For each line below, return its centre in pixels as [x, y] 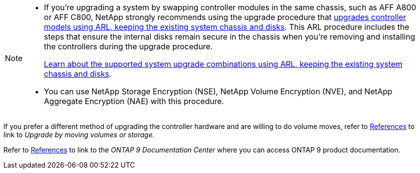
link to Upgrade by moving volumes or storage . [79, 135]
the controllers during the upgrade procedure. [128, 46]
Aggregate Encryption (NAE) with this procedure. [134, 101]
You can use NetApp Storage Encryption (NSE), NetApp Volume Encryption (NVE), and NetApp [218, 91]
